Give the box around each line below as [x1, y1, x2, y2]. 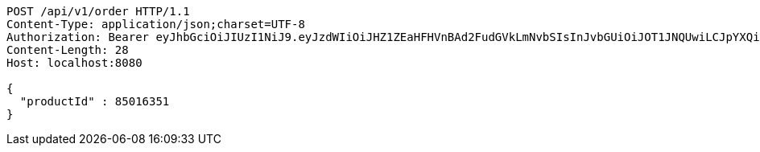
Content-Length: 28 [6, 43, 129, 56]
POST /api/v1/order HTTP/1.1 [6, 5, 190, 18]
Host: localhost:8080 [6, 56, 142, 69]
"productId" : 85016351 [19, 95, 170, 108]
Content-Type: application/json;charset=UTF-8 [6, 18, 305, 31]
